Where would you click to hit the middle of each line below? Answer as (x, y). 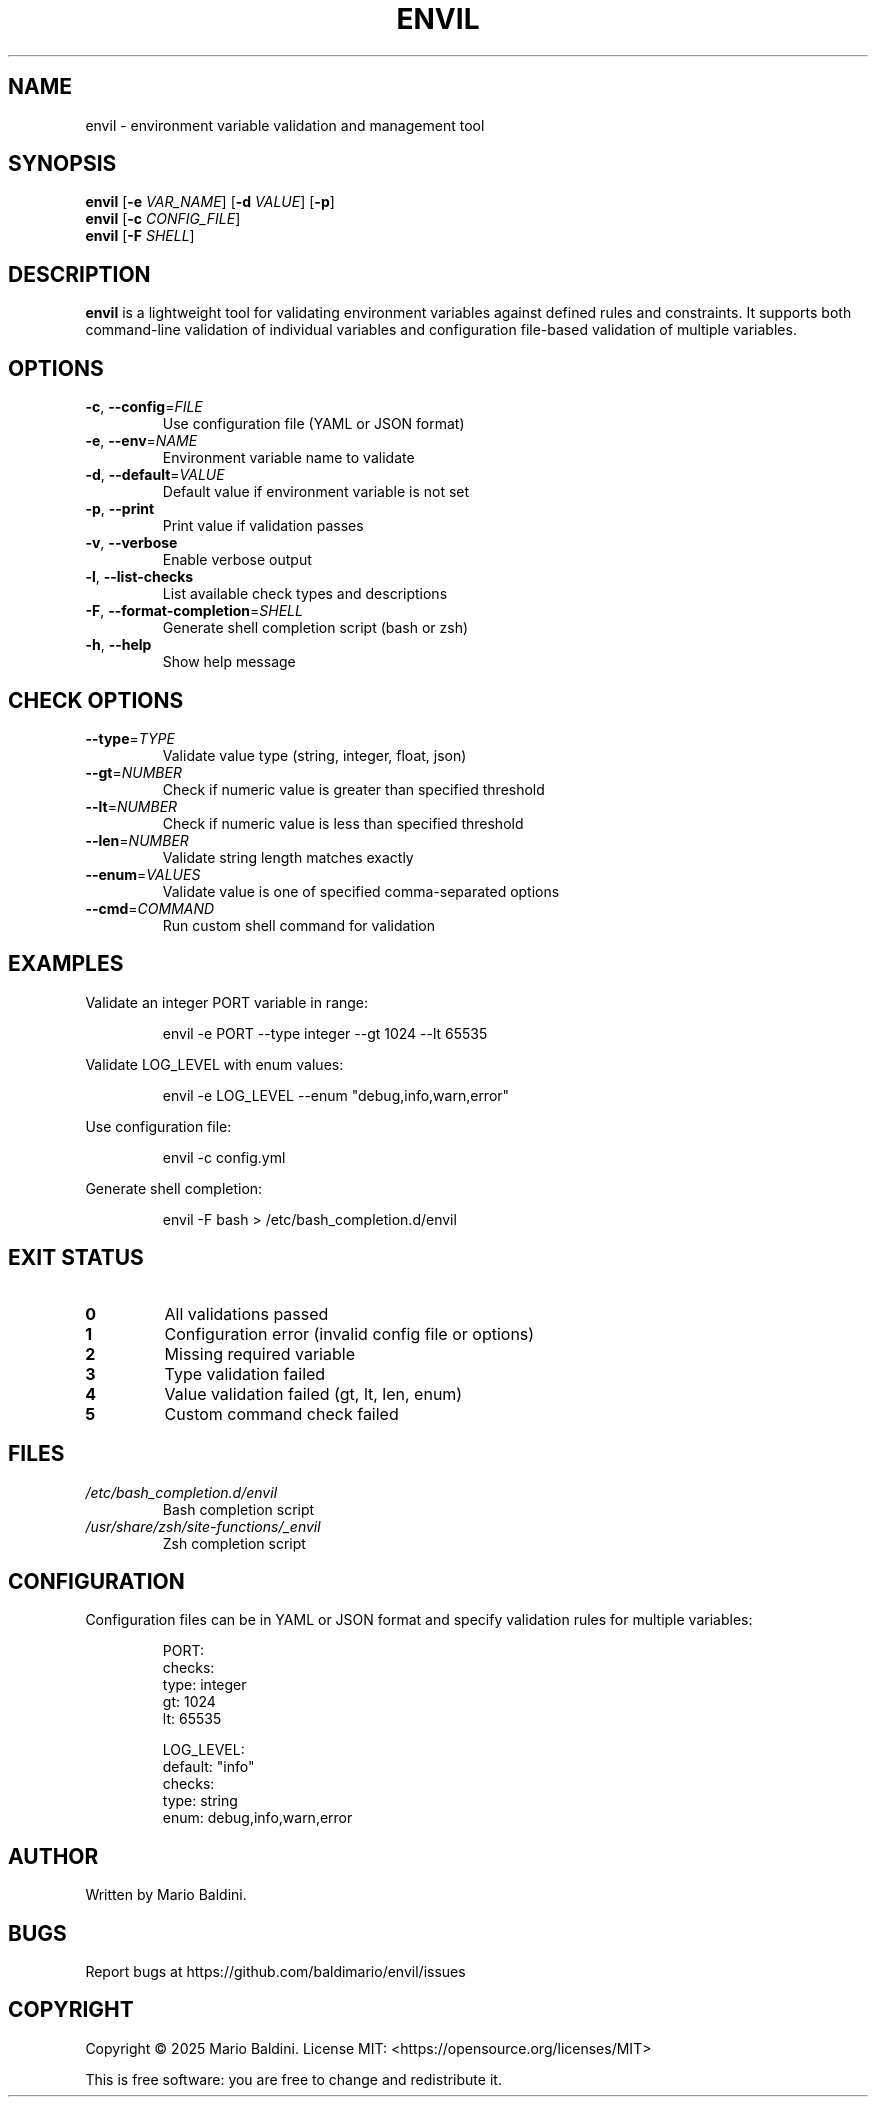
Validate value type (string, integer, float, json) (314, 755)
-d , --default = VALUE (155, 475)
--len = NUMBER (137, 840)
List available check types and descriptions (305, 594)
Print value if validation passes (263, 526)
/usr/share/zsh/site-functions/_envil (203, 1526)
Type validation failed (245, 1373)
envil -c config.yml (224, 1157)
